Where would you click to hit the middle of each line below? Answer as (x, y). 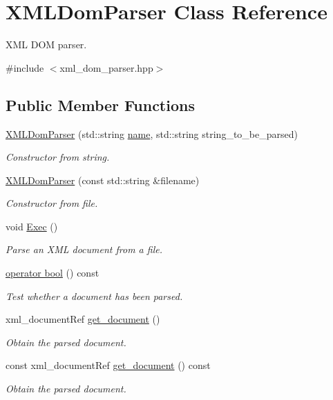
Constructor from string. (58, 157)
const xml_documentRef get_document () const (108, 365)
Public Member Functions (100, 104)
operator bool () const (53, 273)
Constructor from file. (52, 203)
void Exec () (32, 226)
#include (25, 67)
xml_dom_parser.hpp (106, 67)
